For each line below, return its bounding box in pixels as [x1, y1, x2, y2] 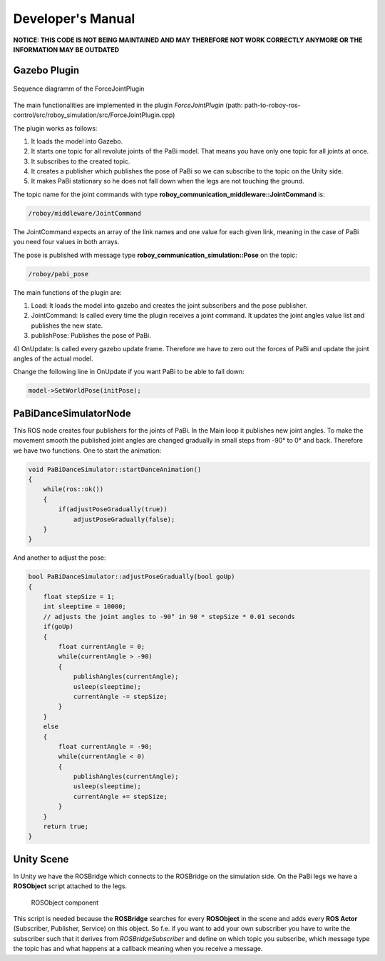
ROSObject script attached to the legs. [13, 882, 128, 890]
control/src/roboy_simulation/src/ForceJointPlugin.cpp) [13, 111, 175, 119]
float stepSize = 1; [43, 593, 115, 601]
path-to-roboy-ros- [244, 101, 301, 109]
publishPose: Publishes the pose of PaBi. [31, 331, 151, 340]
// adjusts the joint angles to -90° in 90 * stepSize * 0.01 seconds [43, 613, 296, 620]
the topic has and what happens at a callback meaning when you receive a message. [13, 945, 263, 953]
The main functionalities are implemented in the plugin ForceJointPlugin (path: [13, 101, 243, 109]
